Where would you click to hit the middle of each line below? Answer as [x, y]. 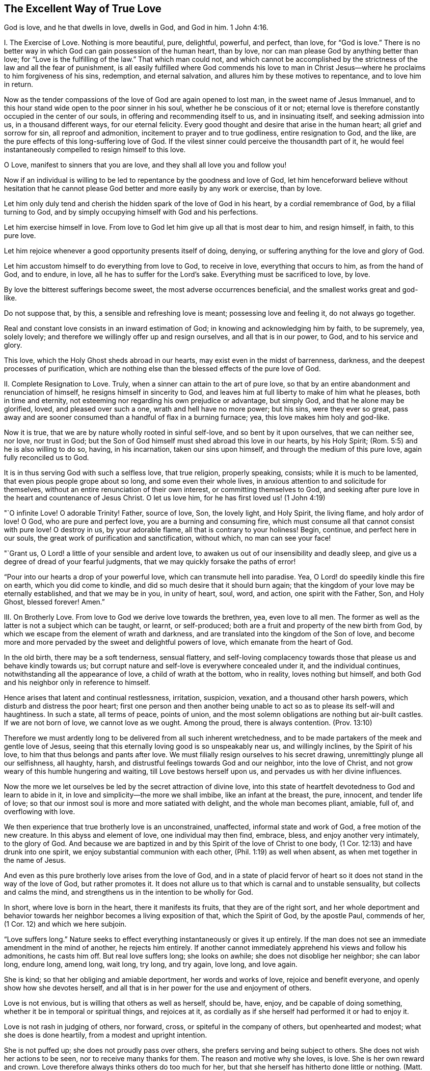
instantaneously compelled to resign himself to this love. [95, 150]
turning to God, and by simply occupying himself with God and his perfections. [131, 212]
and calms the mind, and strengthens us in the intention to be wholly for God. [129, 892]
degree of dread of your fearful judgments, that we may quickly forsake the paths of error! [150, 562]
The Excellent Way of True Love [83, 9]
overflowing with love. [40, 812]
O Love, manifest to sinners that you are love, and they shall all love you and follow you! [145, 165]
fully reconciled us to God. [47, 458]
